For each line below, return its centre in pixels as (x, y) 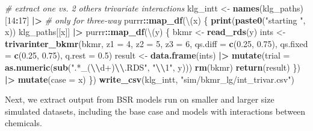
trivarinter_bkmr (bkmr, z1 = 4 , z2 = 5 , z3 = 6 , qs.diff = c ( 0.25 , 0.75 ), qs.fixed (156, 43)
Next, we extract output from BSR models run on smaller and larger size (140, 99)
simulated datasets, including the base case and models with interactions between (155, 111)
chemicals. (23, 123)
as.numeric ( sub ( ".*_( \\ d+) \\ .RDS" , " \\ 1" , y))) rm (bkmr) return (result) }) (153, 67)
